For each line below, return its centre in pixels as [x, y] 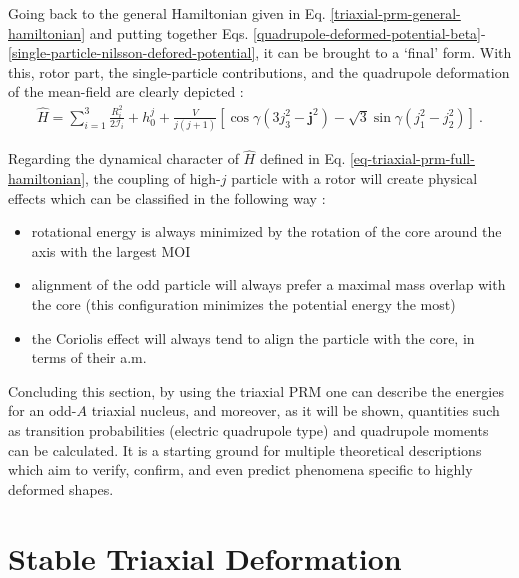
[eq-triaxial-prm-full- [412, 158]
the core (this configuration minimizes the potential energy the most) [243, 303]
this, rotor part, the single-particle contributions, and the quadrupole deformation [259, 71]
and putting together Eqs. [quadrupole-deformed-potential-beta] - [287, 32]
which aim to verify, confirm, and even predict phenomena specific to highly [240, 469]
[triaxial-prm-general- [395, 13]
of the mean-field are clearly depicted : [126, 91]
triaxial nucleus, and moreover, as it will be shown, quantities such [295, 410]
